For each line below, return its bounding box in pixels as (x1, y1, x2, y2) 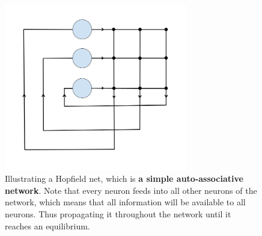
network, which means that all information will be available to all (5, 196, 246, 208)
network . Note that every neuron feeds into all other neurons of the (5, 184, 257, 196)
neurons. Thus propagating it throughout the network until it (5, 207, 231, 220)
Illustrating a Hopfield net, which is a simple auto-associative (5, 172, 243, 185)
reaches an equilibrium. (5, 219, 90, 232)
